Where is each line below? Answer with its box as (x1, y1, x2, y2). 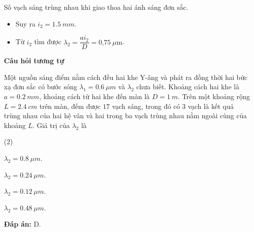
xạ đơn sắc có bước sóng (4, 81, 77, 92)
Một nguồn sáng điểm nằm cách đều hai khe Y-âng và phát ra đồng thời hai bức (4, 72, 248, 82)
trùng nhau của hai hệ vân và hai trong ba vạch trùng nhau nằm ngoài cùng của (4, 110, 247, 121)
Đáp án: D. (4, 219, 41, 229)
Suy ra (15, 18, 35, 28)
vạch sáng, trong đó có (112, 101, 180, 111)
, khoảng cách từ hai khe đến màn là (39, 91, 150, 102)
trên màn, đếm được (39, 101, 101, 111)
